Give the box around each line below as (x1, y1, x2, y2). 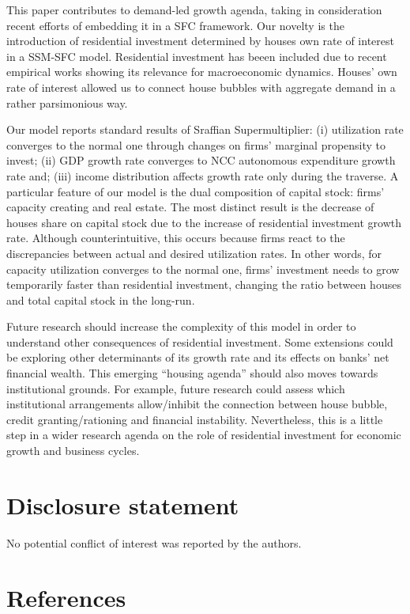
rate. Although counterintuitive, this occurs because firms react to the (6, 229, 345, 246)
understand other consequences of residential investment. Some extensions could (6, 333, 393, 350)
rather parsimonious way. (6, 94, 128, 111)
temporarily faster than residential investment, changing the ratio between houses (6, 276, 401, 293)
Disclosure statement (6, 488, 239, 521)
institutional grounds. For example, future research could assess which (6, 380, 345, 396)
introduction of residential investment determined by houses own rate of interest (6, 32, 394, 49)
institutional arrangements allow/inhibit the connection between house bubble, (6, 396, 388, 412)
